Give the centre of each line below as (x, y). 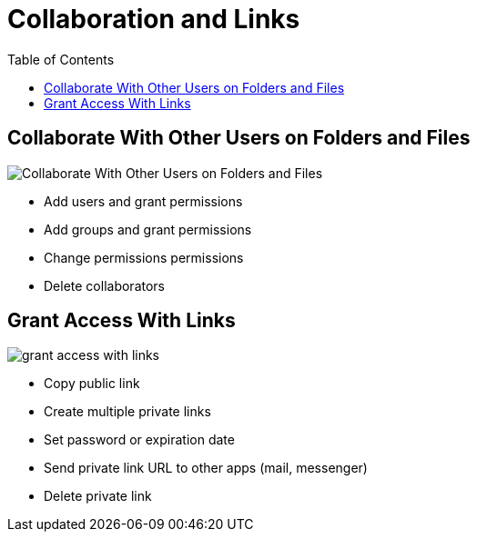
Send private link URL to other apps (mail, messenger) (206, 468)
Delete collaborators (104, 285)
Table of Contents (61, 59)
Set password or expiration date (139, 440)
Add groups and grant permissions (148, 229)
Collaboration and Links (154, 19)
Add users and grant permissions (143, 201)
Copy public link (92, 384)
